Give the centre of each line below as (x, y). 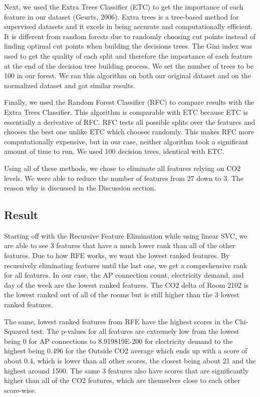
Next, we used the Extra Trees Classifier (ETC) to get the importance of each (124, 7)
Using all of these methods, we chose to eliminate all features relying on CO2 (122, 168)
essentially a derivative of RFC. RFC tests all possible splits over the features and (130, 122)
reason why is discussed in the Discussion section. (80, 188)
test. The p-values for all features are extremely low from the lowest (135, 331)
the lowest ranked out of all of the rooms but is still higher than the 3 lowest (122, 294)
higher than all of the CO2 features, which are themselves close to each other (122, 380)
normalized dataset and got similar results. (70, 85)
